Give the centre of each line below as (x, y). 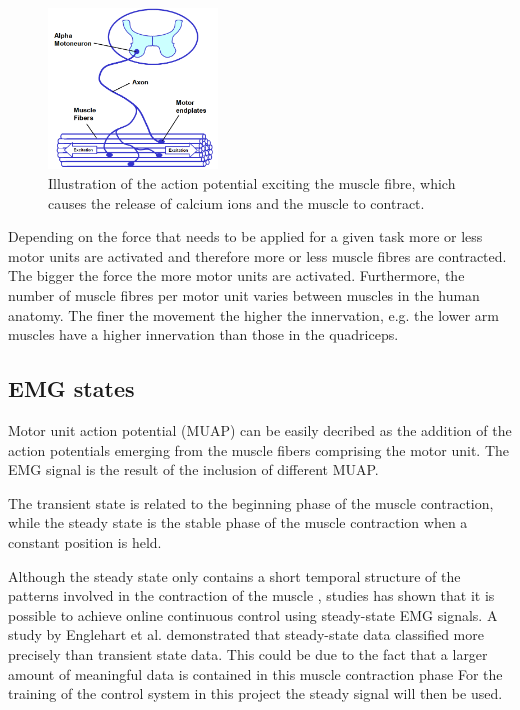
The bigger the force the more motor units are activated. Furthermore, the (236, 275)
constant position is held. (85, 541)
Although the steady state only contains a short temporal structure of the (234, 575)
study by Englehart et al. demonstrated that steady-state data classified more (246, 634)
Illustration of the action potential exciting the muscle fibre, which (252, 183)
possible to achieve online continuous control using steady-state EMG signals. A (253, 614)
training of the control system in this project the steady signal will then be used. (255, 693)
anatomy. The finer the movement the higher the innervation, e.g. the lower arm (253, 314)
